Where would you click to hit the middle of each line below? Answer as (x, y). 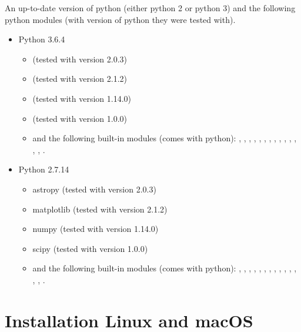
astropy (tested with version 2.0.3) (94, 189)
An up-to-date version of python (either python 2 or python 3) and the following (150, 8)
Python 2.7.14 (44, 169)
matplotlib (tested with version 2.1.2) (100, 209)
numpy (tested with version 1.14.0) (96, 229)
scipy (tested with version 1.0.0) (90, 248)
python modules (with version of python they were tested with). (120, 19)
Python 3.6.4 (42, 39)
